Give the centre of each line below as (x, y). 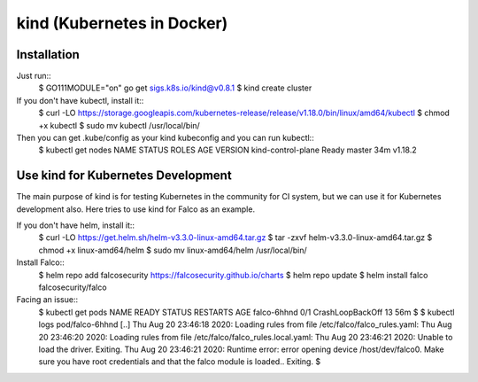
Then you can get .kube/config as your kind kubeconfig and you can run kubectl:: (165, 138)
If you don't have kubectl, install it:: (80, 100)
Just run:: (34, 76)
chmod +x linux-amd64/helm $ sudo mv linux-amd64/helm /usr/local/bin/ (173, 250)
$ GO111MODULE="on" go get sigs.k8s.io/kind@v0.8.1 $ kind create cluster (175, 88)
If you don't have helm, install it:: (76, 225)
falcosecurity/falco (73, 287)
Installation (48, 55)
